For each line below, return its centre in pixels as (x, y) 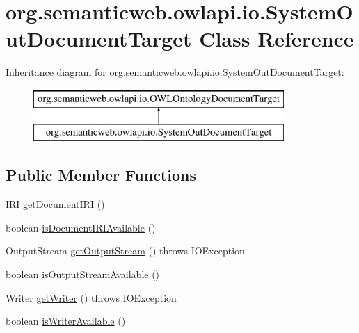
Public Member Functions (101, 175)
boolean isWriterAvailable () (66, 321)
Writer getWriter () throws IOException (91, 297)
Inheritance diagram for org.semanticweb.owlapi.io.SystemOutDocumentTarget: (175, 72)
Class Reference (277, 39)
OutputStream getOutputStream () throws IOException (125, 251)
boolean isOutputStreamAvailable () (83, 274)
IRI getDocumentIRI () (55, 204)
